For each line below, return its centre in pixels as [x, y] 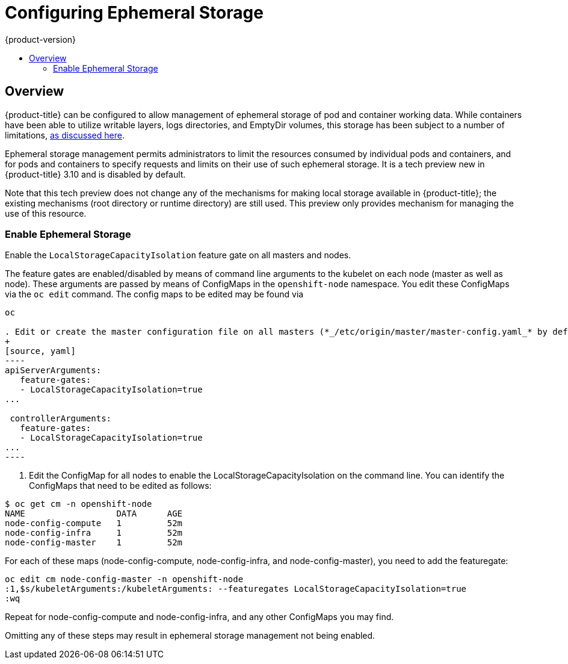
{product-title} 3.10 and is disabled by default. [95, 174]
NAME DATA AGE [94, 514]
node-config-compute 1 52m [94, 523]
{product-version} [41, 39]
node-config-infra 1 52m [94, 533]
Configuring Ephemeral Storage [134, 13]
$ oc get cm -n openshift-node [79, 504]
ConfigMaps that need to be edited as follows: [120, 486]
